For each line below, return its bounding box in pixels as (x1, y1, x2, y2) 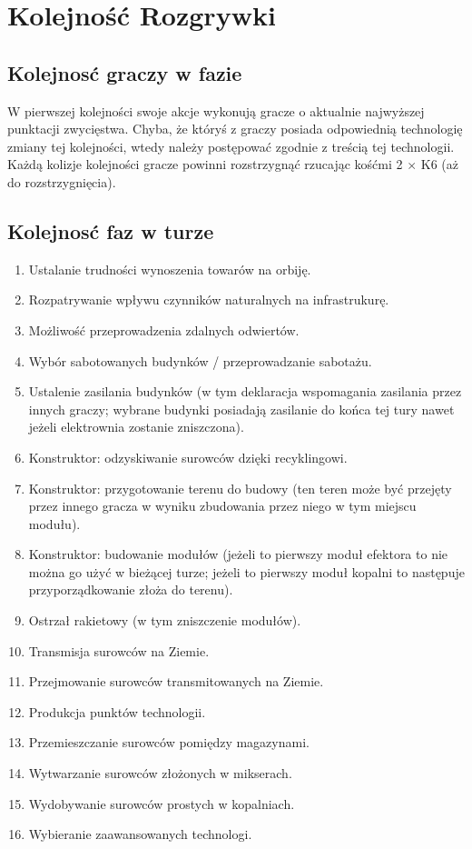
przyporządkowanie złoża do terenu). (28, 580, 233, 599)
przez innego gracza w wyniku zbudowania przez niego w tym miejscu (28, 496, 417, 515)
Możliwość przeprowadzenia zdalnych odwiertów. (28, 320, 300, 339)
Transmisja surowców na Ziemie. (28, 641, 210, 660)
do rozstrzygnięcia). (7, 172, 116, 191)
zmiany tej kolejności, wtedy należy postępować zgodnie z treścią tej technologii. (7, 136, 455, 155)
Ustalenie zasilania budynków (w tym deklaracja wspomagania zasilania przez (28, 382, 462, 401)
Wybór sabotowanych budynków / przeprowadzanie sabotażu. (28, 351, 372, 370)
